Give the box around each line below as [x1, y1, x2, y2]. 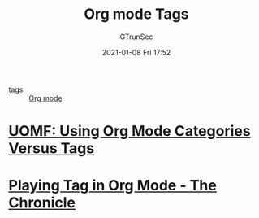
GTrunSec [119, 32, 153, 41]
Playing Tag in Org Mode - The [8, 177, 217, 195]
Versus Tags [8, 139, 95, 158]
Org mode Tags [84, 5, 189, 24]
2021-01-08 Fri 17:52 [101, 47, 171, 57]
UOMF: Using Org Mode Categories [8, 122, 251, 141]
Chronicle [8, 194, 76, 212]
